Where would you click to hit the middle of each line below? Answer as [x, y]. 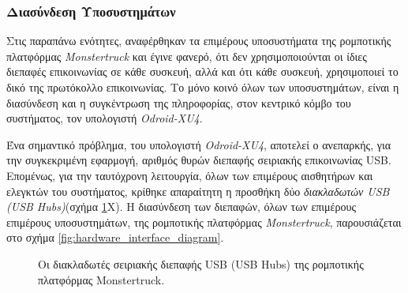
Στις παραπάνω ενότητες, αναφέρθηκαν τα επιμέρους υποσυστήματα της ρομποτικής [199, 41]
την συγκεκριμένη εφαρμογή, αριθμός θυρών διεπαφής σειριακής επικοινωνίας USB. [199, 160]
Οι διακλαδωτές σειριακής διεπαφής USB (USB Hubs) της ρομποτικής [201, 263]
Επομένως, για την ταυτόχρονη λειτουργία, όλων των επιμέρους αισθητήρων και [190, 175]
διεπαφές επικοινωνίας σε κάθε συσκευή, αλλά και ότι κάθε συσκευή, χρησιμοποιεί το [202, 71]
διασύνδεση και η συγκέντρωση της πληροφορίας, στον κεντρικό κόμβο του [179, 102]
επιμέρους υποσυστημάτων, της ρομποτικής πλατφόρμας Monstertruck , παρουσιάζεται [204, 222]
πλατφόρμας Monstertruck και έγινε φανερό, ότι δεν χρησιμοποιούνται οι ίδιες [187, 56]
